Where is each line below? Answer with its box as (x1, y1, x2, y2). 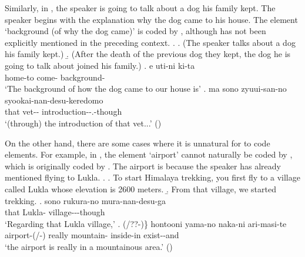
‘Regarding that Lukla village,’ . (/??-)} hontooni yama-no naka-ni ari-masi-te (5, 217, 287, 229)
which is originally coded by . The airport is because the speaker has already (5, 159, 281, 172)
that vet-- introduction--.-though (5, 105, 122, 118)
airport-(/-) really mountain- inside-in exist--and (5, 229, 179, 241)
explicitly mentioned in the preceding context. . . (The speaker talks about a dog (5, 36, 296, 48)
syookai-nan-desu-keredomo (5, 94, 103, 106)
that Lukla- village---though (5, 206, 105, 218)
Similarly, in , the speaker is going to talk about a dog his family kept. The (5, 2, 276, 14)
